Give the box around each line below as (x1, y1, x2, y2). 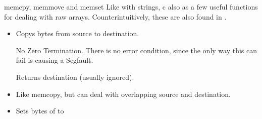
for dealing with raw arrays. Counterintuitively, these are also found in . (4, 11, 227, 22)
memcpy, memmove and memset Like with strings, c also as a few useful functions (4, 2, 258, 12)
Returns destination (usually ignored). (16, 71, 134, 82)
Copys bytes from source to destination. (16, 28, 139, 39)
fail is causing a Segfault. (16, 55, 93, 65)
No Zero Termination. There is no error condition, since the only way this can (16, 45, 257, 55)
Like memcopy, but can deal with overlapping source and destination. (16, 88, 231, 99)
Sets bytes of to (16, 105, 64, 116)
